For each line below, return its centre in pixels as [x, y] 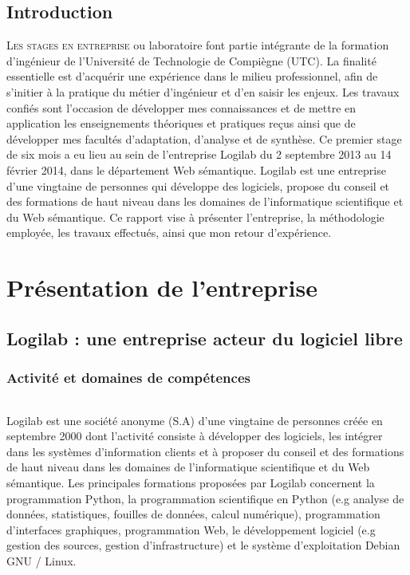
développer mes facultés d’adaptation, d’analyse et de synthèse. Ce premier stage [204, 138]
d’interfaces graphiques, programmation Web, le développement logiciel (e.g [191, 529]
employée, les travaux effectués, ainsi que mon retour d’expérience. [169, 232]
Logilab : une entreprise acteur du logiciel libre [205, 338]
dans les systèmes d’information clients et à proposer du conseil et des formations [205, 451]
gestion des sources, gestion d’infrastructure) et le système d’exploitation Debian [203, 545]
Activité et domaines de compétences [128, 377]
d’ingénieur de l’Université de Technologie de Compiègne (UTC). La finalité [191, 60]
